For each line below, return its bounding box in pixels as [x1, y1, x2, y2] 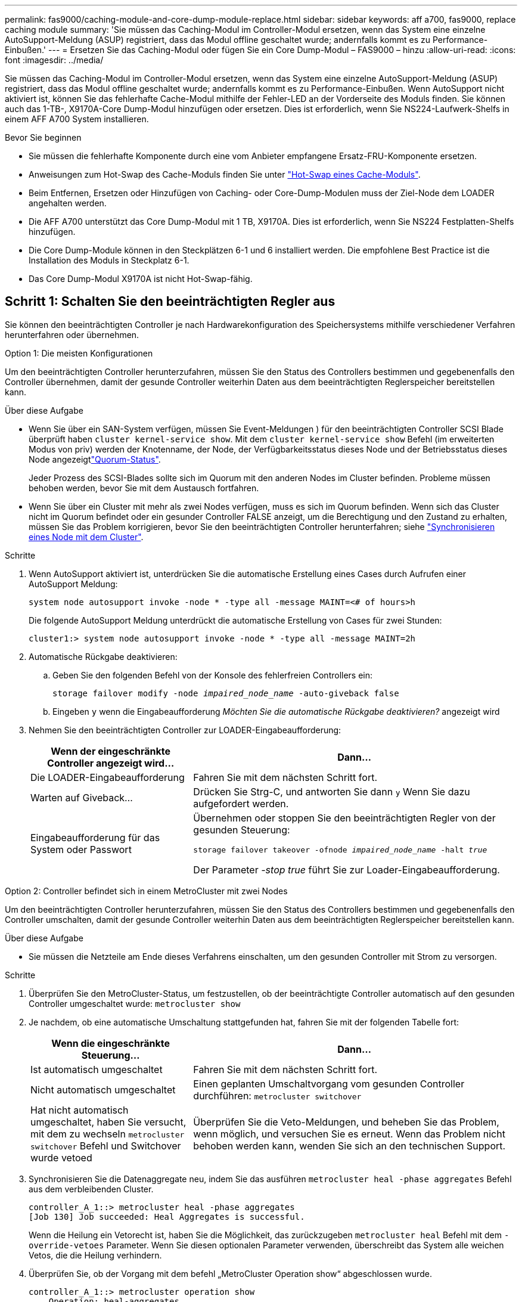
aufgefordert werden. [193, 797, 289, 810]
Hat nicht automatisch [30, 1103, 129, 1116]
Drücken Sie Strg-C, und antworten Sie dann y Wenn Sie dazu [193, 785, 470, 798]
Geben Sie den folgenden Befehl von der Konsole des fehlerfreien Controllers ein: [52, 669, 373, 680]
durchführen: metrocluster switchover [193, 1089, 362, 1102]
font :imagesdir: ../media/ [5, 55, 104, 65]
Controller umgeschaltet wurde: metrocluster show [29, 998, 241, 1009]
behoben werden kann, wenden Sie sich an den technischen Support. [193, 1139, 506, 1152]
